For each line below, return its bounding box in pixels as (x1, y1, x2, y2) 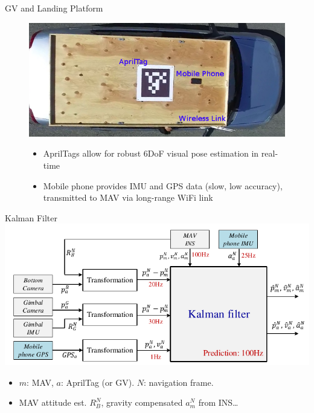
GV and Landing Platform (5, 2, 103, 14)
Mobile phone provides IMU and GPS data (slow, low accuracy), (43, 179, 283, 192)
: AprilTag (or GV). (60, 376, 135, 388)
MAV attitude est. (19, 396, 87, 409)
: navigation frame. (143, 376, 214, 388)
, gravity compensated (101, 396, 183, 409)
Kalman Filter (5, 211, 57, 224)
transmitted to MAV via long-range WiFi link (43, 191, 213, 204)
